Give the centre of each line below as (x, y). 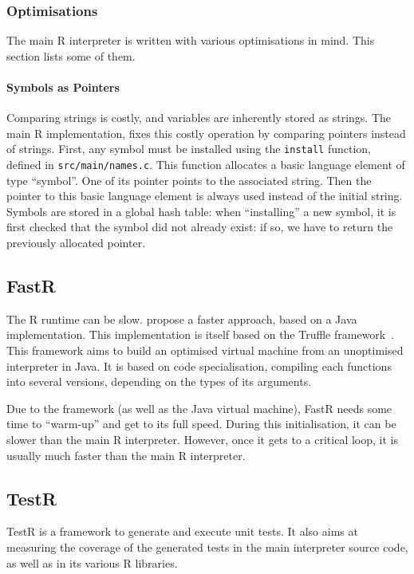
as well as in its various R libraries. (92, 562)
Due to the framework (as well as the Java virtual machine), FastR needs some (199, 408)
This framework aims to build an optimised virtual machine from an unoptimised (205, 350)
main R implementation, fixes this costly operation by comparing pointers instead (206, 133)
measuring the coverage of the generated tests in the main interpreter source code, (207, 547)
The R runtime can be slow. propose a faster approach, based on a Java (182, 318)
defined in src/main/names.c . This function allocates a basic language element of (206, 165)
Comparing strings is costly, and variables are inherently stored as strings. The (199, 118)
